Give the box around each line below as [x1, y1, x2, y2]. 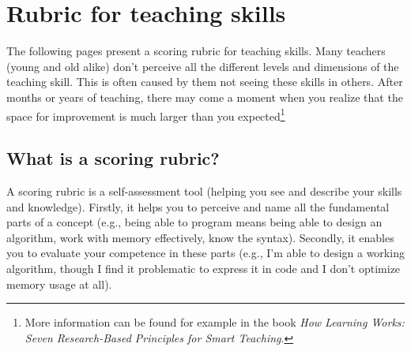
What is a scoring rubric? [6, 146, 220, 170]
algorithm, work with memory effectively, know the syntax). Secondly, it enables [6, 229, 394, 245]
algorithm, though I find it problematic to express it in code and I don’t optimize [6, 260, 401, 276]
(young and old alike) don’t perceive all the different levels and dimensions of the [6, 58, 399, 74]
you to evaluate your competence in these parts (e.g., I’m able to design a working [6, 245, 405, 261]
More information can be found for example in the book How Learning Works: [25, 314, 405, 330]
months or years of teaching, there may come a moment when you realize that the [6, 88, 403, 105]
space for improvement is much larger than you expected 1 [6, 105, 285, 124]
